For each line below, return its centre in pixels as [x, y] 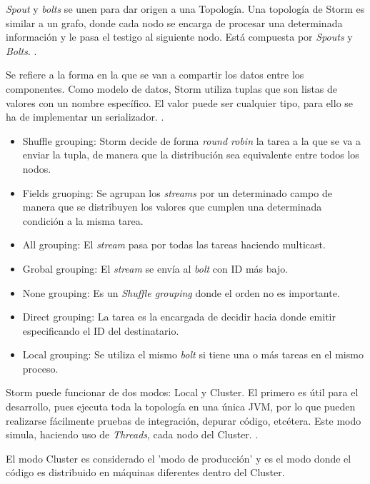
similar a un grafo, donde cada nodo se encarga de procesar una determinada [174, 22]
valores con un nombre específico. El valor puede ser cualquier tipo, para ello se [180, 102]
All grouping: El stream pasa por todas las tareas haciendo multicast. [174, 244]
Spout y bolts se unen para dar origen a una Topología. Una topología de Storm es [185, 9]
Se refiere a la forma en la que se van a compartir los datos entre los [155, 75]
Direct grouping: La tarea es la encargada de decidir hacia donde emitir [179, 317]
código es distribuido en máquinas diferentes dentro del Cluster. [145, 472]
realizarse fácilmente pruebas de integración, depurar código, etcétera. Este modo [184, 420]
